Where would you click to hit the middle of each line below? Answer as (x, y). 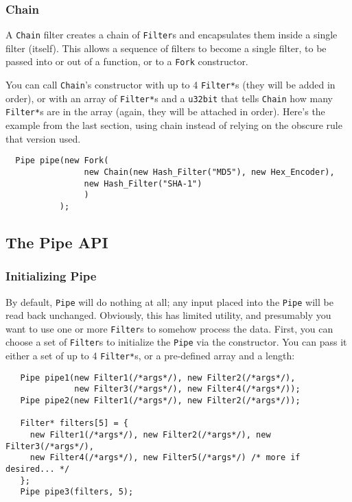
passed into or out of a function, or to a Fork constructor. (127, 61)
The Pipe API (57, 242)
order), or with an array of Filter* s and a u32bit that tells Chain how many (169, 98)
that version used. (43, 138)
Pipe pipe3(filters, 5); (77, 492)
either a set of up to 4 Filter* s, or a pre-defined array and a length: (150, 356)
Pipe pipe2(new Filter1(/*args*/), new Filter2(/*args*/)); (160, 401)
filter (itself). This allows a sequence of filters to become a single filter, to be (166, 48)
